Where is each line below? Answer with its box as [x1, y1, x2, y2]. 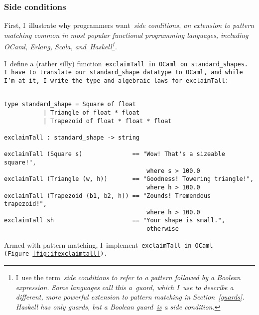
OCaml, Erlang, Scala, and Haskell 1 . [4, 40, 117, 52]
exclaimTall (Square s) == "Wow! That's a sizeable [4, 151, 225, 158]
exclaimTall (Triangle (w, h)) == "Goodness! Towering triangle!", [4, 175, 254, 183]
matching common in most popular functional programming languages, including [4, 29, 249, 40]
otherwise [146, 225, 179, 233]
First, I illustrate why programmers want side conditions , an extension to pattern [4, 20, 255, 30]
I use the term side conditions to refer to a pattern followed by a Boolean [15, 272, 241, 283]
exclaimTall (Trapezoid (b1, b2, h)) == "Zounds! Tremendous [4, 192, 211, 199]
